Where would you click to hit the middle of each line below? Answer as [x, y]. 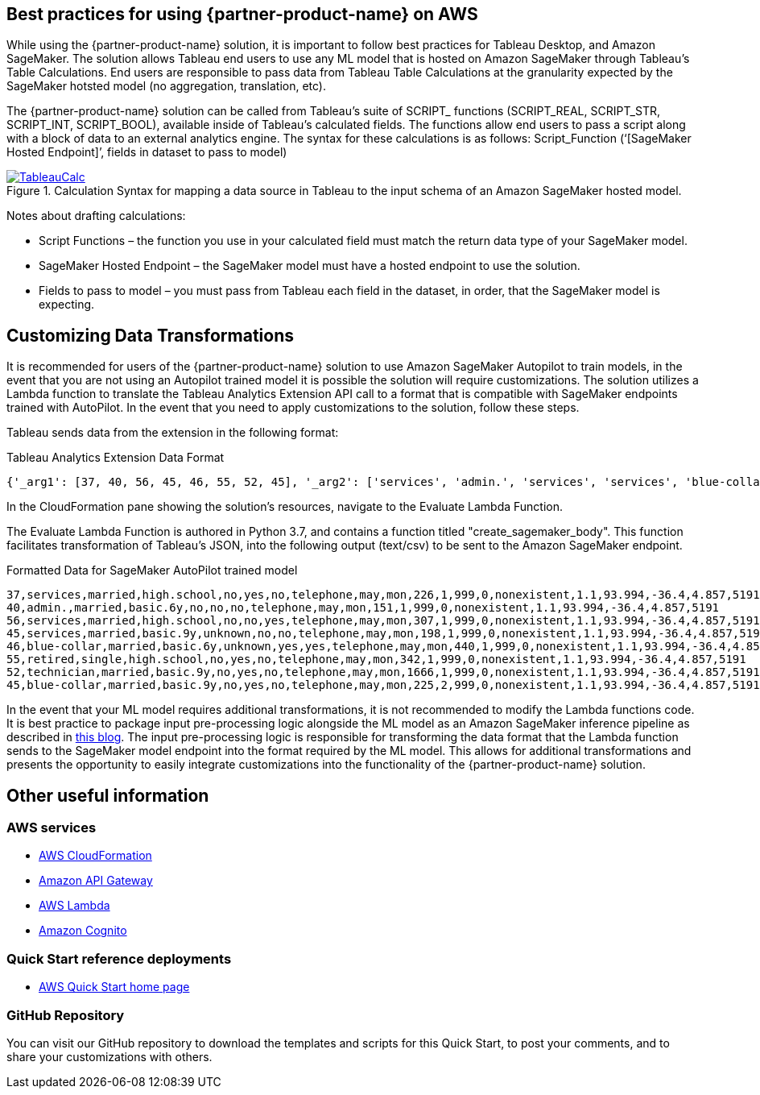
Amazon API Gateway [96, 881]
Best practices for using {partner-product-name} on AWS [242, 14]
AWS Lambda [74, 906]
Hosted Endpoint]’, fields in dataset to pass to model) [147, 152]
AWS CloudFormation [95, 856]
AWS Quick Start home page [114, 987]
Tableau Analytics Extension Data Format [116, 458]
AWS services [52, 828]
